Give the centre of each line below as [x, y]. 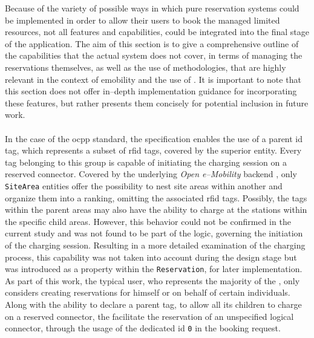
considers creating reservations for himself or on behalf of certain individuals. [148, 292]
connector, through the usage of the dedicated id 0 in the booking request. [143, 328]
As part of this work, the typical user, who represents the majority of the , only [152, 280]
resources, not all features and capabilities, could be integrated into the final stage [157, 32]
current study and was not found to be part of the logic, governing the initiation [154, 233]
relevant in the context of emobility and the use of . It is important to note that [153, 79]
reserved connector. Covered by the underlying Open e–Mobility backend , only [151, 174]
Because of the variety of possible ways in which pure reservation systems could [152, 8]
